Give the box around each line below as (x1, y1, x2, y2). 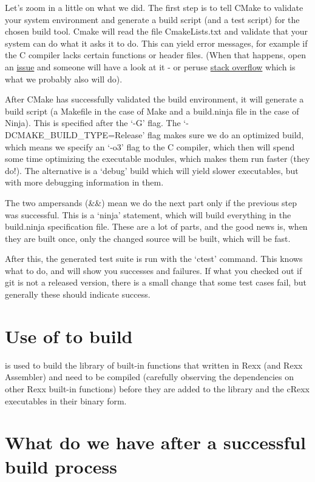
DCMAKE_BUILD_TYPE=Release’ (5, 128, 145, 141)
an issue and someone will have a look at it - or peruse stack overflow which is (5, 60, 296, 73)
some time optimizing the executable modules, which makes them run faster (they (5, 152, 310, 165)
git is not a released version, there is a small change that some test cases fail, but (5, 276, 307, 289)
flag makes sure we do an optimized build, (147, 128, 304, 141)
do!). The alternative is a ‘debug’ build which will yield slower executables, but (5, 164, 299, 176)
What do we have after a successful (5, 430, 307, 455)
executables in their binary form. (5, 394, 127, 407)
